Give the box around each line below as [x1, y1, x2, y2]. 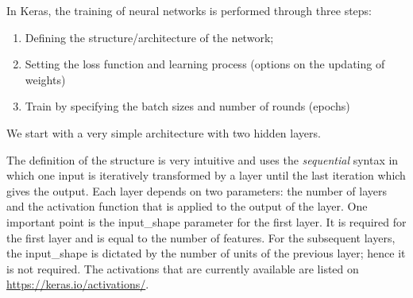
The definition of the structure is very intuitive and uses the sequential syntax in [6, 151, 399, 168]
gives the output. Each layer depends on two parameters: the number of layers [6, 182, 388, 199]
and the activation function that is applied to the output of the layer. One [6, 198, 368, 215]
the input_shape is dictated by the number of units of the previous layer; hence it [6, 245, 406, 261]
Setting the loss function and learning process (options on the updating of [25, 56, 385, 72]
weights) [25, 71, 66, 87]
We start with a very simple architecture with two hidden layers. [6, 124, 321, 141]
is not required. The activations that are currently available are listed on [6, 260, 359, 277]
